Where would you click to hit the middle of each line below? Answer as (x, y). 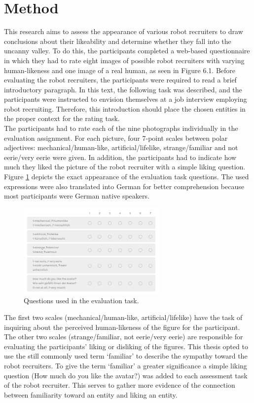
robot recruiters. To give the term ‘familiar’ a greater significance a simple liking (126, 365)
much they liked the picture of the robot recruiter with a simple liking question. (125, 167)
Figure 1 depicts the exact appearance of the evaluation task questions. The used (127, 177)
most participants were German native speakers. (77, 196)
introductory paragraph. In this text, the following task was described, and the (123, 89)
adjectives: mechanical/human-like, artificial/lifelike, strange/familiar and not (121, 147)
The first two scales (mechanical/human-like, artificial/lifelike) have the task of (123, 317)
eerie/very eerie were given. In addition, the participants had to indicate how (120, 157)
